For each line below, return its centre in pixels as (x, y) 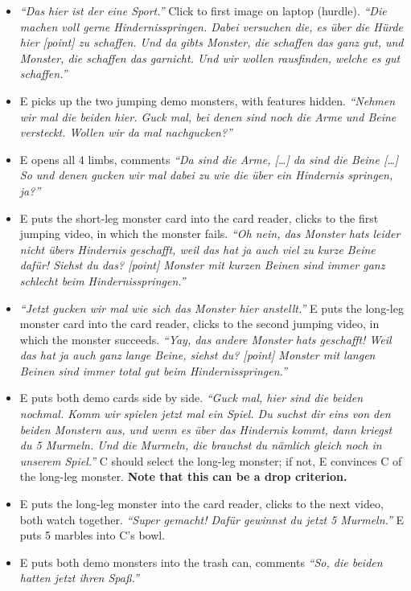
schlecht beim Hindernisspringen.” (103, 280)
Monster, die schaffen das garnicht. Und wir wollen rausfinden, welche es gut (210, 57)
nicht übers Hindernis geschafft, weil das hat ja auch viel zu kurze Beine (197, 249)
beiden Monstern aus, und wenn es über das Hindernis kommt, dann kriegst (206, 429)
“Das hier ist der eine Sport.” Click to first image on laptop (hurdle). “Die (203, 10)
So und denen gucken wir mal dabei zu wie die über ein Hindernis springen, (206, 175)
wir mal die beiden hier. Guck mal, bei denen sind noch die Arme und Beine (208, 116)
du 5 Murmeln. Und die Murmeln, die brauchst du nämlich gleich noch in (201, 445)
